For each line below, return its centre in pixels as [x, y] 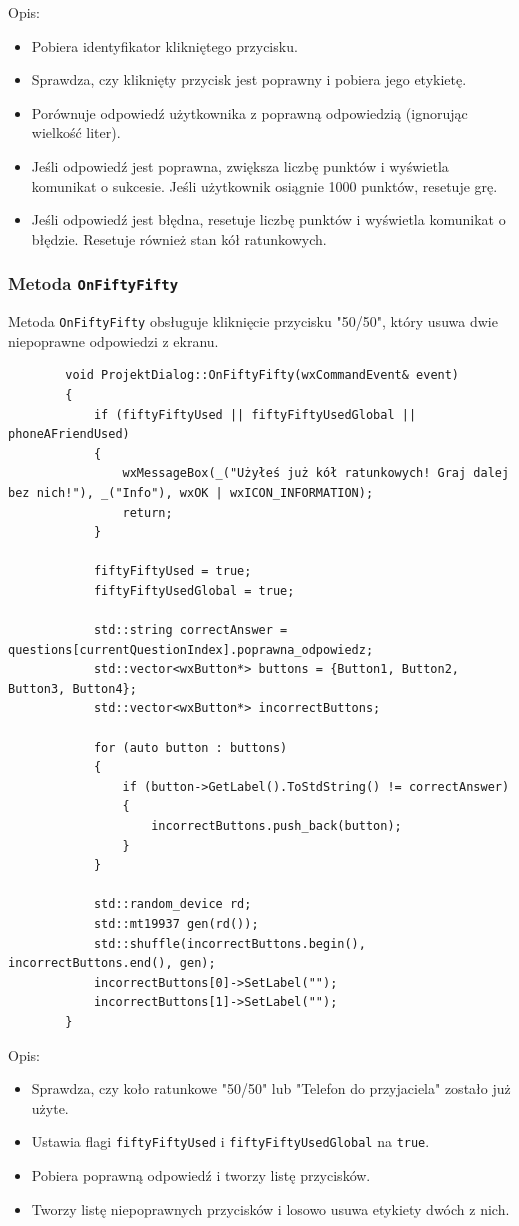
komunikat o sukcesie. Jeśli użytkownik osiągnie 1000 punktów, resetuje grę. [264, 185]
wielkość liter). [76, 132]
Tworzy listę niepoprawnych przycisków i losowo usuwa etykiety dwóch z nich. [270, 1208]
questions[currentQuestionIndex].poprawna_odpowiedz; [191, 649]
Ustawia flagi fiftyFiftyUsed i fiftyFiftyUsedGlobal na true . [230, 1141]
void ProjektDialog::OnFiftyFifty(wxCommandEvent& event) [262, 375]
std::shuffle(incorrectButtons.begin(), [229, 943]
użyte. [50, 1107]
